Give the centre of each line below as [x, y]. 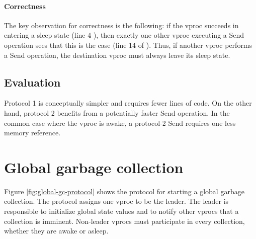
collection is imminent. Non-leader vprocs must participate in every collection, [124, 221]
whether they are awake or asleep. [56, 231]
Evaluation [32, 82]
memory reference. [32, 133]
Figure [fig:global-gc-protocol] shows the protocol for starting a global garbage [124, 191]
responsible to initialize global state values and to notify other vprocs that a [121, 211]
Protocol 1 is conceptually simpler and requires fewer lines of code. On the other [128, 103]
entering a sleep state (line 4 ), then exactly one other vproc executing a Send [124, 35]
